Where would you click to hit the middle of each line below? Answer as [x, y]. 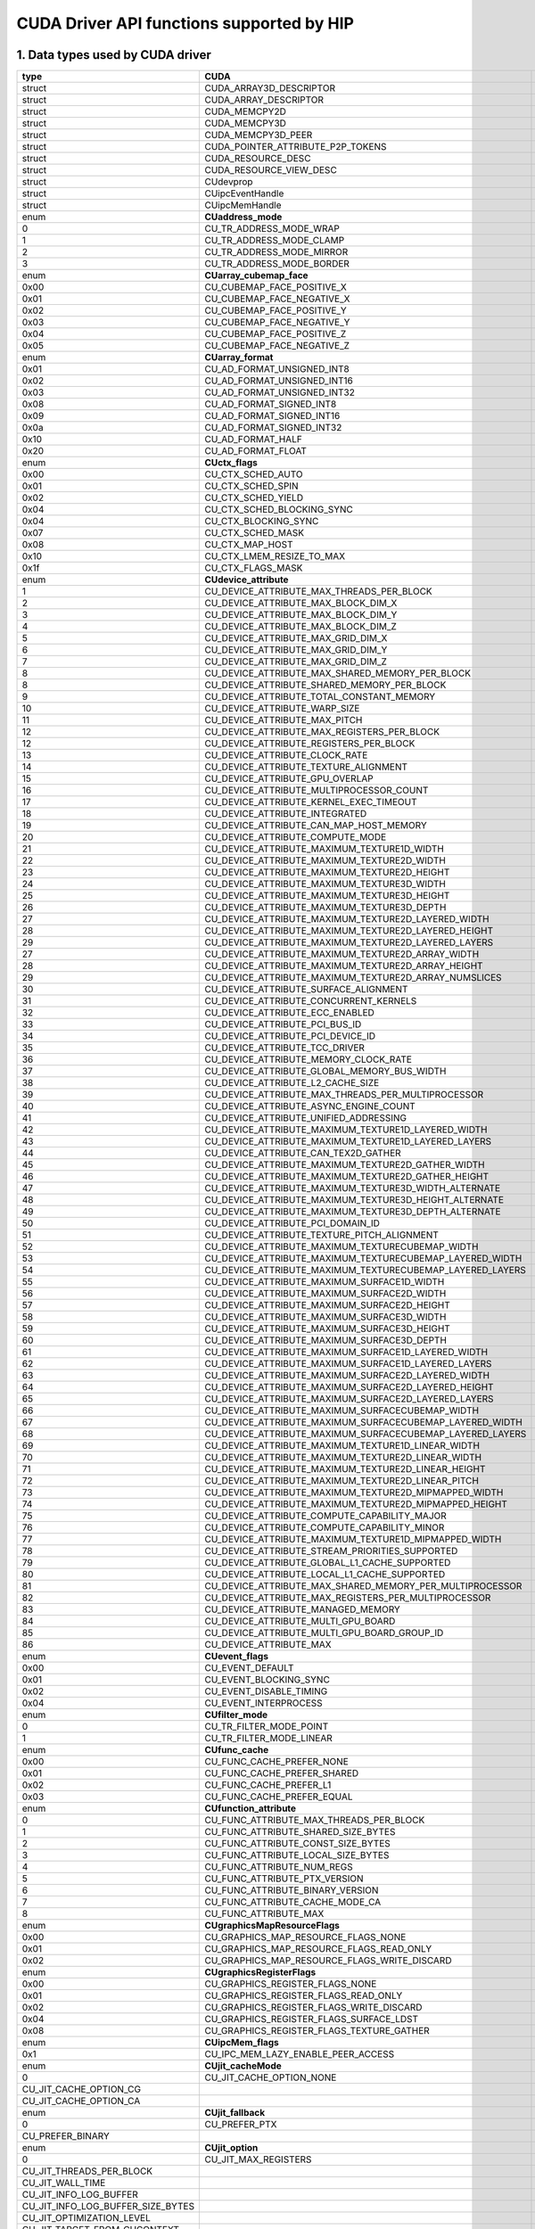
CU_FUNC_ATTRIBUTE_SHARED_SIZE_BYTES [300, 1832]
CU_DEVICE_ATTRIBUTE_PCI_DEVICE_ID [290, 1036]
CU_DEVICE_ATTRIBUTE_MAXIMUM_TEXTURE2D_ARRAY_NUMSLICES [354, 978]
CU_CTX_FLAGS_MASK [254, 568]
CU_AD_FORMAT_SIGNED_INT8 [271, 404]
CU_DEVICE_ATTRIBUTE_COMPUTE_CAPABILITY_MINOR [325, 1527]
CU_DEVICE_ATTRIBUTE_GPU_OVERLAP [289, 778]
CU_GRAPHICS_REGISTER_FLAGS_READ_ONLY [304, 1995]
